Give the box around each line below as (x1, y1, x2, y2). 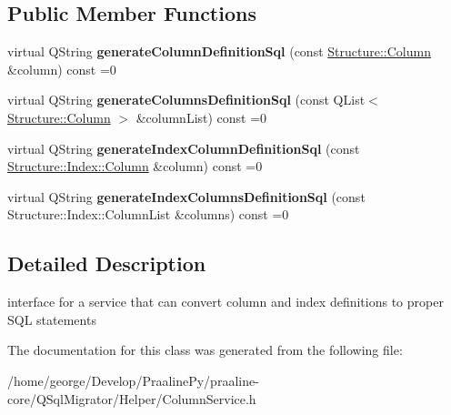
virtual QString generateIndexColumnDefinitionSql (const (7, 138, 360, 157)
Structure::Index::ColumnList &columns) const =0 (7, 205, 289, 224)
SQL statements (7, 309, 96, 329)
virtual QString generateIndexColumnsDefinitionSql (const (7, 187, 366, 206)
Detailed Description (7, 249, 206, 278)
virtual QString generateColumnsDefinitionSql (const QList (7, 90, 366, 109)
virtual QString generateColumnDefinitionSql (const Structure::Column (7, 42, 431, 61)
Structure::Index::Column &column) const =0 (7, 157, 263, 176)
